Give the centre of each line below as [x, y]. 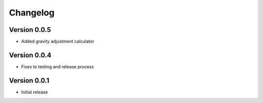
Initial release [35, 92]
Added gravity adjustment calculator [58, 42]
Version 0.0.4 [30, 55]
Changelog [32, 13]
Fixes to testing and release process [57, 66]
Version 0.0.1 [29, 81]
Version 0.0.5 [30, 30]
